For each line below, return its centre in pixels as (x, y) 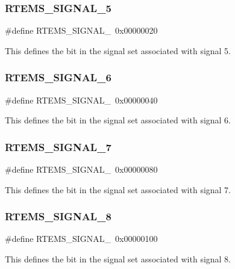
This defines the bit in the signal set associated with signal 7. (118, 189)
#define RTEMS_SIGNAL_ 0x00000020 (81, 30)
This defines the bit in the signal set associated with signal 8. (118, 259)
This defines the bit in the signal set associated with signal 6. (118, 120)
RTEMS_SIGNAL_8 (58, 216)
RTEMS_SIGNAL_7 (58, 147)
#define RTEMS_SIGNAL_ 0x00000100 (81, 239)
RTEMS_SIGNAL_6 (58, 77)
